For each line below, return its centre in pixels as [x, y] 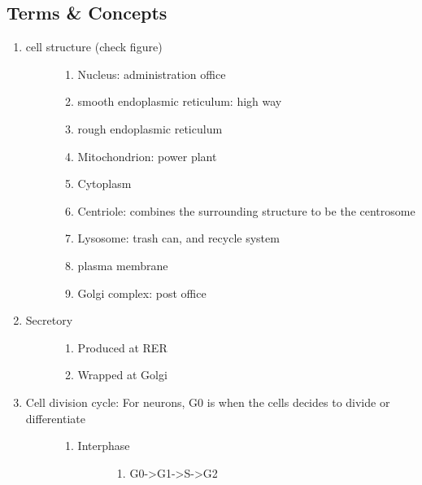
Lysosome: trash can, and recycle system [178, 238]
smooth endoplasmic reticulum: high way [180, 101]
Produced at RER [122, 347]
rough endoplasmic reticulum [150, 128]
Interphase [104, 446]
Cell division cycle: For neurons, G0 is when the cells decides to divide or [208, 402]
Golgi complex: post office [142, 293]
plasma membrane [123, 265]
